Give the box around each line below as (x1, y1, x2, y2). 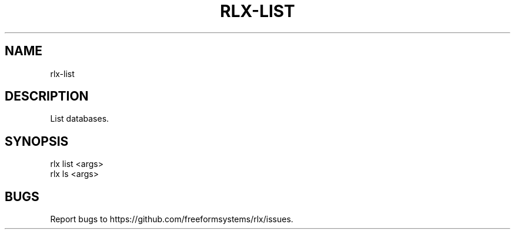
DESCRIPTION (5, 89, 89, 104)
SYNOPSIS (5, 133, 69, 149)
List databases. (50, 113, 109, 124)
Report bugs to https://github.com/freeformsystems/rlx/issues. (50, 214, 293, 225)
